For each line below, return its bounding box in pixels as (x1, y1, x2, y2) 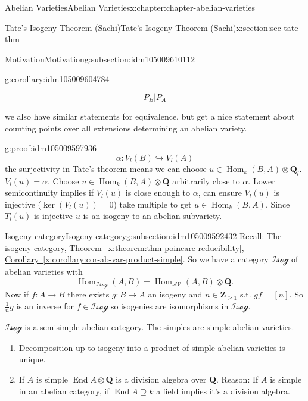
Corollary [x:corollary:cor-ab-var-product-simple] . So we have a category (5, 253, 269, 265)
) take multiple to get (113, 198, 192, 210)
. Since (265, 198, 290, 210)
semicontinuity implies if (5, 186, 94, 199)
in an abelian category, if (18, 384, 110, 397)
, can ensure (198, 186, 242, 199)
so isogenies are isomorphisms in (110, 299, 229, 312)
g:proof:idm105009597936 (5, 142, 97, 154)
